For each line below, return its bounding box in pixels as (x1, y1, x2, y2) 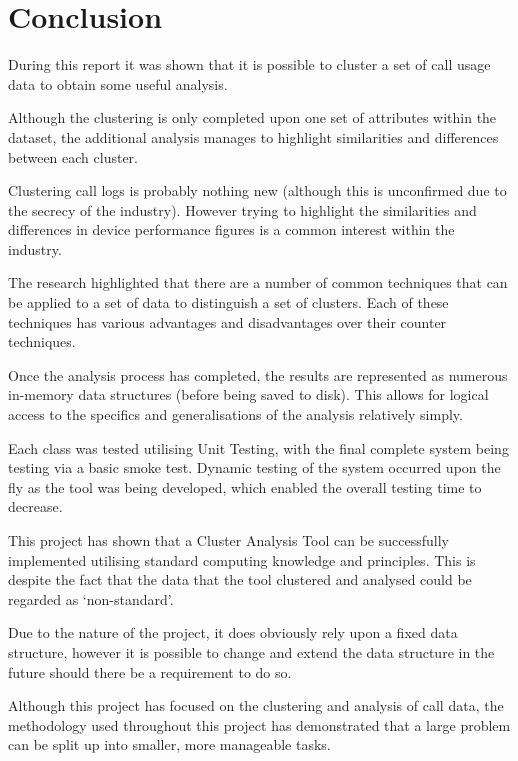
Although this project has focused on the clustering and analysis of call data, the (8, 695, 504, 716)
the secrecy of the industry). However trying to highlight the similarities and (8, 199, 477, 220)
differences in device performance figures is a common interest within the (8, 219, 455, 240)
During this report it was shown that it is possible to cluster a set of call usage (8, 54, 491, 75)
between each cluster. (8, 146, 138, 167)
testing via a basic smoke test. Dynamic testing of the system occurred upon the (8, 457, 501, 478)
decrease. (8, 496, 63, 517)
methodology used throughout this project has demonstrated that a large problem (8, 714, 511, 735)
